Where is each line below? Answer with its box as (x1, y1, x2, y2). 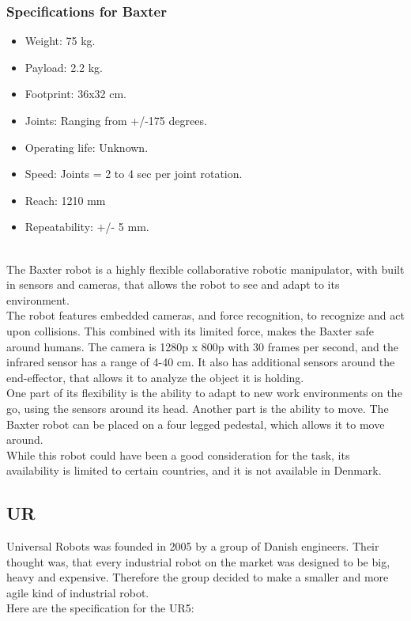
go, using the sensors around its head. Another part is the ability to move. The (6, 399, 389, 416)
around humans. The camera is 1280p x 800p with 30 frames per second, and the (6, 338, 398, 354)
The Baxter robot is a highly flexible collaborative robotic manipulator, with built (6, 260, 405, 277)
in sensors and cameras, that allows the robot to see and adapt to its (6, 276, 340, 293)
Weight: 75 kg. (25, 32, 96, 49)
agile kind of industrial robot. (6, 584, 149, 600)
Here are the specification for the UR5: (6, 600, 194, 616)
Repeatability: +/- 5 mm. (25, 218, 149, 235)
